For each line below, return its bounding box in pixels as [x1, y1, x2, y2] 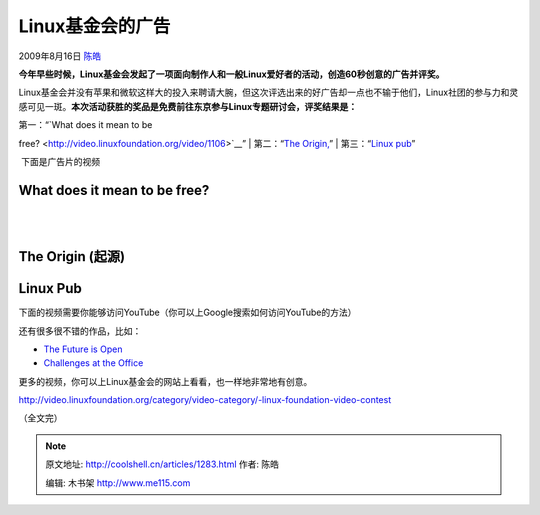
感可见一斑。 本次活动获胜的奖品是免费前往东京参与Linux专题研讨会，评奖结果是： [18, 100, 358, 112]
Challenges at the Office [43, 357, 144, 369]
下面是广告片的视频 [20, 155, 100, 167]
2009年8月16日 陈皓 [18, 50, 102, 62]
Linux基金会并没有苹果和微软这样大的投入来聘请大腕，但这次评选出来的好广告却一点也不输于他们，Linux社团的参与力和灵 [18, 86, 519, 99]
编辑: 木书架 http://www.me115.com [45, 476, 191, 489]
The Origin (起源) [18, 248, 125, 265]
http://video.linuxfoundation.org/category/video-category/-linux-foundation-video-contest [18, 394, 392, 406]
